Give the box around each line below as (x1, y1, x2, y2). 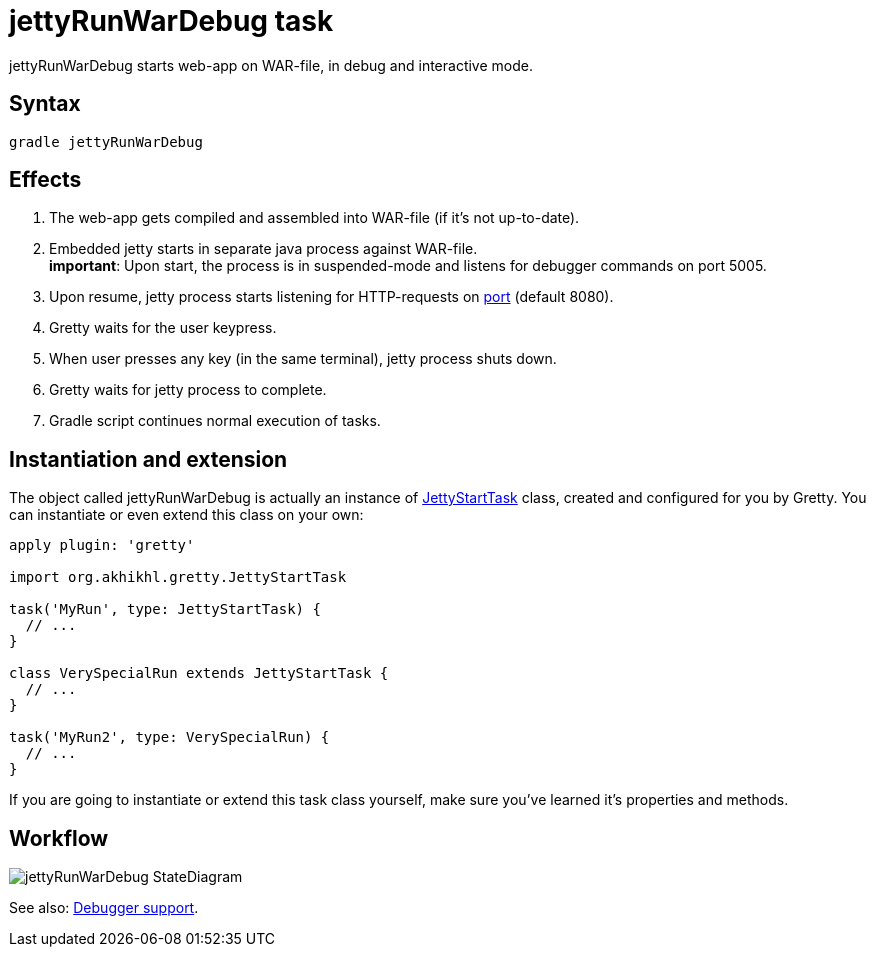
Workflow (9, 825, 109, 851)
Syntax (9, 91, 81, 117)
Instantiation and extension (9, 446, 288, 472)
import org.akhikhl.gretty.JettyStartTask (9, 569, 347, 586)
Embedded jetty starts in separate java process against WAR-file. (49, 240, 478, 258)
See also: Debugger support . (9, 899, 199, 917)
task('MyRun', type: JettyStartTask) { (9, 601, 321, 618)
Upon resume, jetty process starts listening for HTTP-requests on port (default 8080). (49, 288, 614, 306)
